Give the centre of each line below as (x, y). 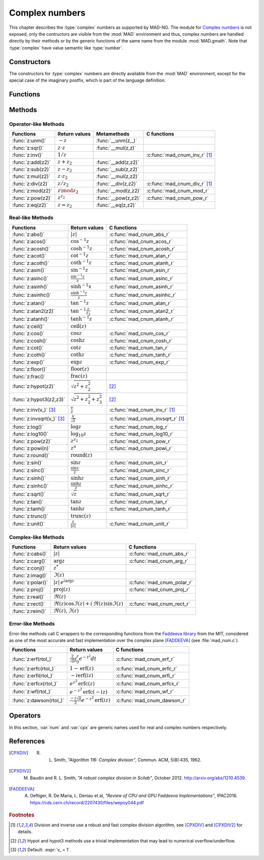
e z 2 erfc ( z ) (82, 683)
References (27, 741)
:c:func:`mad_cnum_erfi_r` (146, 676)
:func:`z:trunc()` (30, 516)
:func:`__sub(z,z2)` (118, 169)
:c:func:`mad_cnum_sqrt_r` (140, 494)
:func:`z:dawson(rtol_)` (38, 701)
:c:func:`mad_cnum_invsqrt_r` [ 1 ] (147, 419)
